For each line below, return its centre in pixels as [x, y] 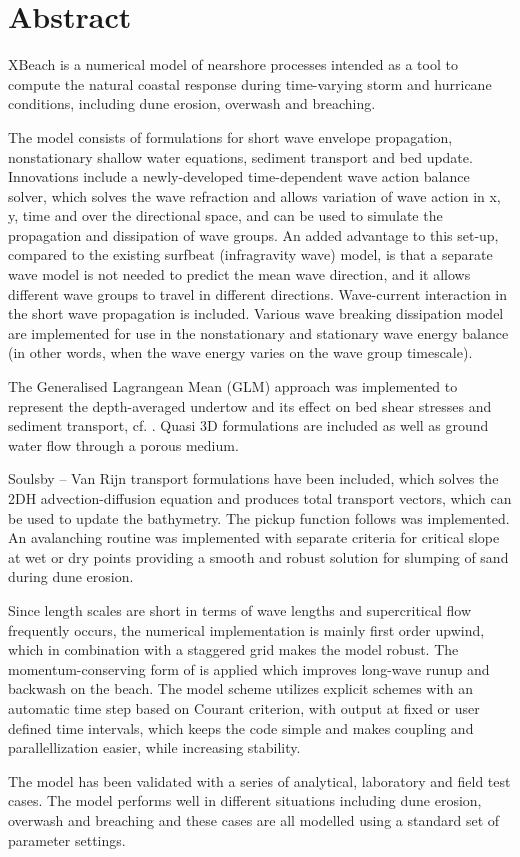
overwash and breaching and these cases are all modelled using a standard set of [254, 819]
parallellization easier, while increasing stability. [154, 747]
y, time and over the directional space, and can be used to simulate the [225, 215]
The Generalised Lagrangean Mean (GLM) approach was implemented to [233, 386]
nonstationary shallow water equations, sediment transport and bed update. [240, 156]
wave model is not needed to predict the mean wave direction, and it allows [239, 274]
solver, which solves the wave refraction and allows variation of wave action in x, [254, 195]
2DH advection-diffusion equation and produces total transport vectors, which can [260, 498]
